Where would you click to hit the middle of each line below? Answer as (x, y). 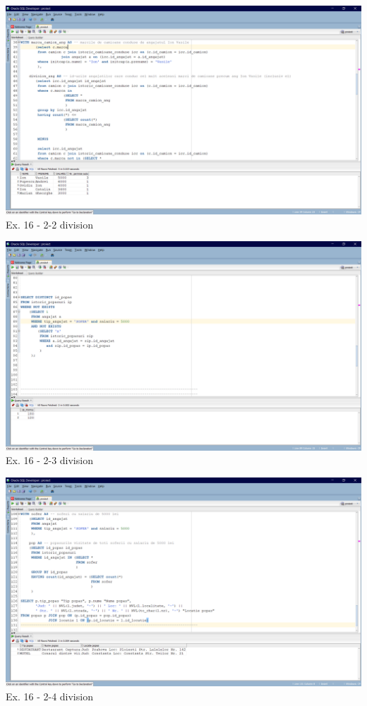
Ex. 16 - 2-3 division (49, 460)
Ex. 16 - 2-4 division (49, 696)
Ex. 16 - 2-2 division (49, 224)
